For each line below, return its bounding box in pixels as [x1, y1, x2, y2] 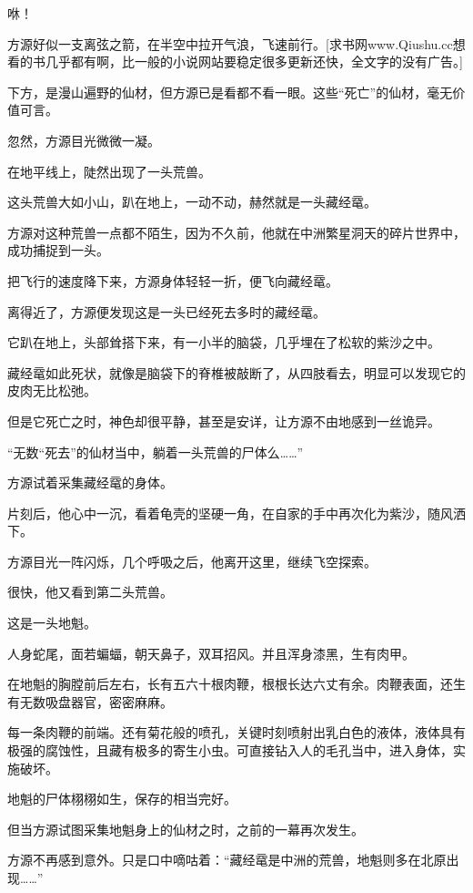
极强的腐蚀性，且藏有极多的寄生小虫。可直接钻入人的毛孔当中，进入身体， [7, 741, 453, 760]
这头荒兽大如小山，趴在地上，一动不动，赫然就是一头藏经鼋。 [7, 192, 377, 211]
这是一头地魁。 [7, 613, 96, 632]
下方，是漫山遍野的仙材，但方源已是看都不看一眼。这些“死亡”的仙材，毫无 [7, 82, 453, 101]
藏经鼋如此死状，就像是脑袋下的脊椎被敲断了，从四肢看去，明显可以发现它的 [7, 363, 466, 382]
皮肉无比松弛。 [7, 381, 96, 400]
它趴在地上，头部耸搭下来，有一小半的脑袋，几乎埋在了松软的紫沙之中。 [7, 333, 440, 352]
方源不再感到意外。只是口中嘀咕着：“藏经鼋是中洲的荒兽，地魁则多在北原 [7, 850, 447, 869]
